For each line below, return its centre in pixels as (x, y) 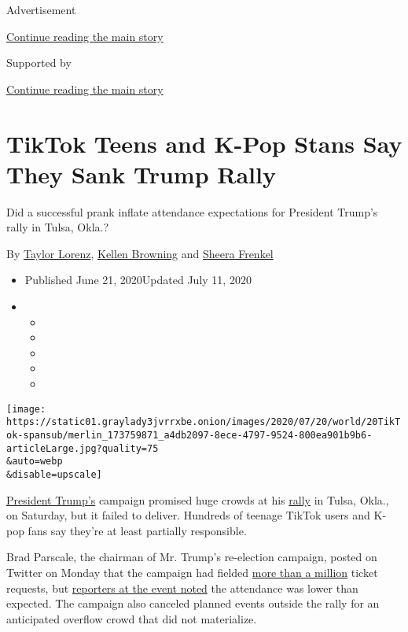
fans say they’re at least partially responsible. (137, 530)
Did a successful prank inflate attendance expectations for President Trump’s (192, 211)
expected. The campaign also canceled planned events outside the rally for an (193, 603)
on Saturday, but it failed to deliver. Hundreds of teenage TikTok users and (188, 515)
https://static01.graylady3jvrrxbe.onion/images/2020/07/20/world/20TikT (204, 422)
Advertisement (41, 9)
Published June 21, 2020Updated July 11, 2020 (138, 280)
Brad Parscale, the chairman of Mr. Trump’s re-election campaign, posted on (192, 557)
